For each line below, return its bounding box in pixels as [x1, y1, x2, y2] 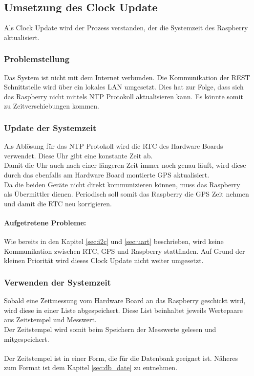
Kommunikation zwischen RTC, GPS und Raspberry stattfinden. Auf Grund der [4, 245, 245, 256]
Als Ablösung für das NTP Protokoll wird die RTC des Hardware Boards [4, 141, 223, 151]
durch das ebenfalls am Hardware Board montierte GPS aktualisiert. [4, 169, 210, 179]
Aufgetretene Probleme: [4, 217, 86, 227]
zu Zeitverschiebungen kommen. [4, 101, 99, 111]
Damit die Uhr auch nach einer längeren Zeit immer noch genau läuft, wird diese [4, 160, 246, 170]
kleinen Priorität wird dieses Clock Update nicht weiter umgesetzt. [4, 255, 204, 265]
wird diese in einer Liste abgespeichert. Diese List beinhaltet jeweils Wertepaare [4, 305, 243, 315]
